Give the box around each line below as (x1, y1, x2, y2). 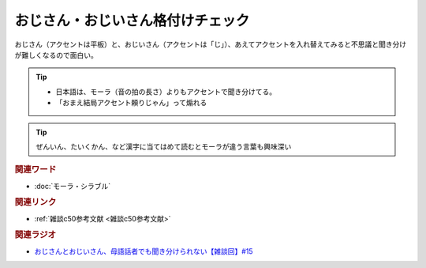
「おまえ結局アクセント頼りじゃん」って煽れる (55, 98, 207, 108)
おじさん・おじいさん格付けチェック (14, 12, 250, 29)
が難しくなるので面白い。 (14, 50, 98, 59)
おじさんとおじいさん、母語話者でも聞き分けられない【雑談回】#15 (34, 246, 253, 256)
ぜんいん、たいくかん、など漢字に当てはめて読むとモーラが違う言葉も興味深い (35, 142, 292, 151)
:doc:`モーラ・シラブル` (34, 181, 111, 191)
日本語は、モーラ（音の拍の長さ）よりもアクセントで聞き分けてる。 (55, 87, 277, 96)
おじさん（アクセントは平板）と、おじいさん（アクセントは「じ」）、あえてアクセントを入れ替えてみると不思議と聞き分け (14, 40, 406, 49)
